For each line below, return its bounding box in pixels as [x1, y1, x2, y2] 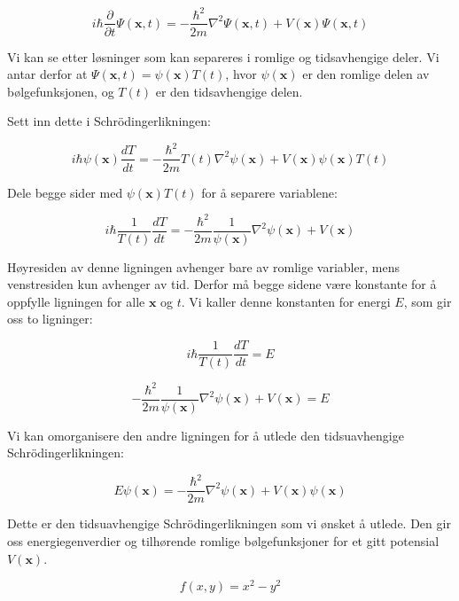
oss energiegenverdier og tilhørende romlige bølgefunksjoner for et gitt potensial [7, 532, 440, 550]
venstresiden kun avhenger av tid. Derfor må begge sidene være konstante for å [7, 275, 437, 293]
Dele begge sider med [7, 183, 123, 201]
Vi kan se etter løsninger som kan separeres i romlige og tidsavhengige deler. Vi [7, 47, 440, 66]
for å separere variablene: [201, 183, 338, 201]
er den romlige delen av [302, 65, 430, 83]
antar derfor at [7, 65, 88, 83]
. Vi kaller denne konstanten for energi [181, 292, 391, 310]
